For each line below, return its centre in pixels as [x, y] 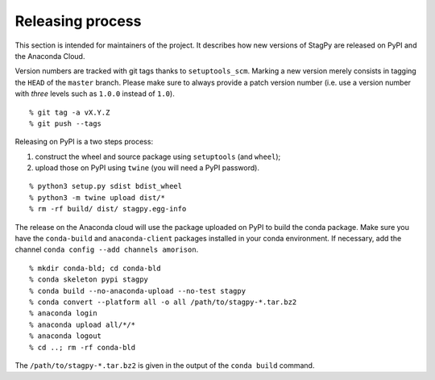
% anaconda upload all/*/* [83, 324]
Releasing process [78, 21]
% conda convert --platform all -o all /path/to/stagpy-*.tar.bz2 [163, 302]
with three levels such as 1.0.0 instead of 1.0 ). [95, 94]
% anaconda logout [66, 336]
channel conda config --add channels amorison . [107, 249]
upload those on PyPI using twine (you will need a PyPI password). [147, 168]
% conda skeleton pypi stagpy [89, 280]
